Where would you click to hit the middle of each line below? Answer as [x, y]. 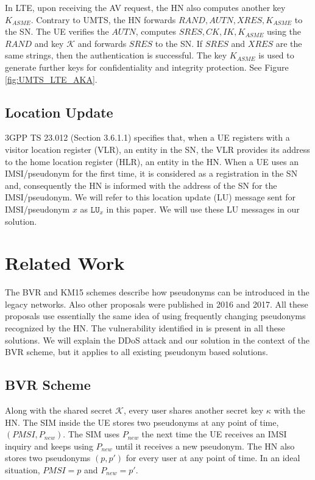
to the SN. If [179, 43]
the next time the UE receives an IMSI [214, 434]
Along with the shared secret [59, 410]
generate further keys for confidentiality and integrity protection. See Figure [147, 67]
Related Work [65, 263]
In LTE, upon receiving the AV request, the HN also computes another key [145, 7]
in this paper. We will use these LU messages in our [203, 209]
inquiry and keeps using [49, 446]
